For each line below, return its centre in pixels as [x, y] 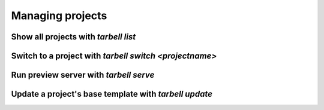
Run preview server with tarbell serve [83, 75]
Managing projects [59, 16]
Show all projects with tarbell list [73, 37]
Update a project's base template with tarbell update [112, 94]
